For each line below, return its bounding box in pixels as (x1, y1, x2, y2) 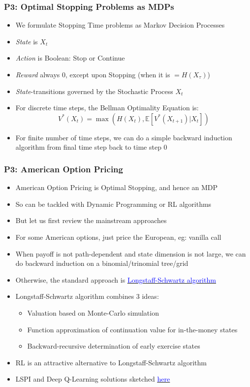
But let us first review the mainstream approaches (15, 215, 167, 226)
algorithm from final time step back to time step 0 (15, 142, 167, 152)
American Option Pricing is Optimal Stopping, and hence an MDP (15, 182, 218, 193)
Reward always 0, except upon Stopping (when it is (15, 69, 170, 79)
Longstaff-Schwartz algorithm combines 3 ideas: (15, 291, 159, 301)
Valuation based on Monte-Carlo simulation (27, 307, 159, 318)
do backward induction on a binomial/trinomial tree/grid (15, 258, 188, 268)
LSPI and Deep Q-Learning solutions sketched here (15, 374, 170, 384)
